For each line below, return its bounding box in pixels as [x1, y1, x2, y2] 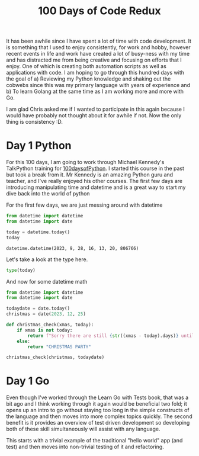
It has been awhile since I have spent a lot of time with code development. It [6, 37, 191, 45]
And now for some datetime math [6, 278, 88, 285]
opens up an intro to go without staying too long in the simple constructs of [6, 407, 190, 414]
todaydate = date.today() [6, 306, 70, 312]
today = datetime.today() [6, 229, 70, 235]
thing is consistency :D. [6, 118, 63, 126]
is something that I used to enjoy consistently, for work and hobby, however [6, 44, 191, 51]
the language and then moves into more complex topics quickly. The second [6, 413, 192, 420]
